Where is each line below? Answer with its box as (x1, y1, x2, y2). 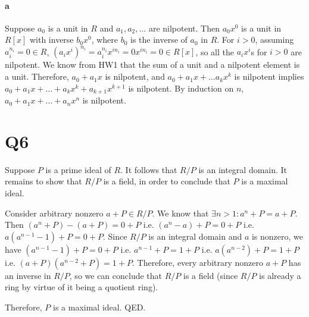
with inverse (29, 33, 74, 46)
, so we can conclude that (69, 269, 163, 281)
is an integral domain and (148, 230, 242, 242)
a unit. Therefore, (5, 70, 69, 83)
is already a (259, 269, 301, 281)
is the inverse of (130, 33, 188, 46)
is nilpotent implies (234, 70, 304, 83)
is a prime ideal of (45, 163, 111, 175)
